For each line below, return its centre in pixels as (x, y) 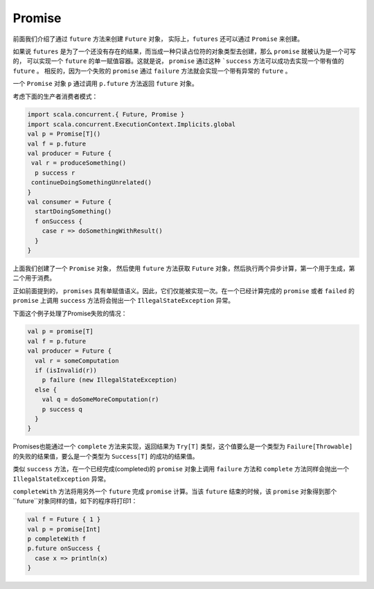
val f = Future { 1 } (64, 519)
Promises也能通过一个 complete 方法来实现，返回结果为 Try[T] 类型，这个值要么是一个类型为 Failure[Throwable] (183, 446)
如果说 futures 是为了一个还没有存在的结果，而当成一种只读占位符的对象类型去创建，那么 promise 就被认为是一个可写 (184, 51)
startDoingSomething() (73, 212)
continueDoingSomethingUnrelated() (92, 183)
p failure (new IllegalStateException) (110, 380)
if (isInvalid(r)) (66, 370)
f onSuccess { (59, 221)
